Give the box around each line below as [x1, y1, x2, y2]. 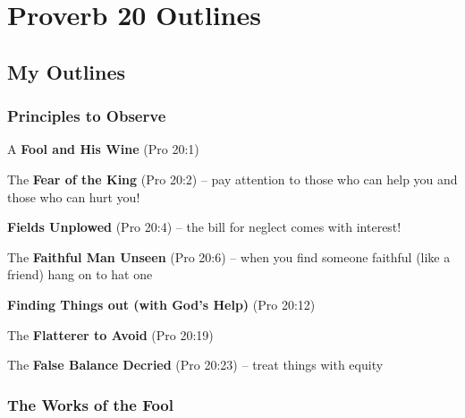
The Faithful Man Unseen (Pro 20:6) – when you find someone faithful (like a [7, 247, 451, 266]
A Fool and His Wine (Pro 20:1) [7, 140, 199, 158]
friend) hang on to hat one [7, 265, 153, 284]
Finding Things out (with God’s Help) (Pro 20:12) [7, 294, 316, 313]
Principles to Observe [7, 105, 166, 127]
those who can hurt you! [7, 187, 140, 206]
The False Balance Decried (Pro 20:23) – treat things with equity [7, 355, 384, 374]
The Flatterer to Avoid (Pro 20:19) [7, 325, 214, 344]
